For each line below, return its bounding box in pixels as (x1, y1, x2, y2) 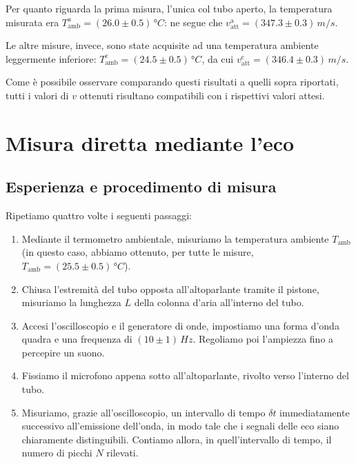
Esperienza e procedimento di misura (6, 176, 277, 197)
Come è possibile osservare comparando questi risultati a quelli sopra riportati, (6, 74, 339, 89)
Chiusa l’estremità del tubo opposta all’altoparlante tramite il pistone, (21, 281, 319, 296)
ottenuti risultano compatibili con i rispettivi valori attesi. (79, 88, 325, 102)
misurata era (6, 14, 59, 29)
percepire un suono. (21, 345, 105, 359)
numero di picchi (21, 445, 92, 460)
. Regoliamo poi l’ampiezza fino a (192, 332, 334, 346)
